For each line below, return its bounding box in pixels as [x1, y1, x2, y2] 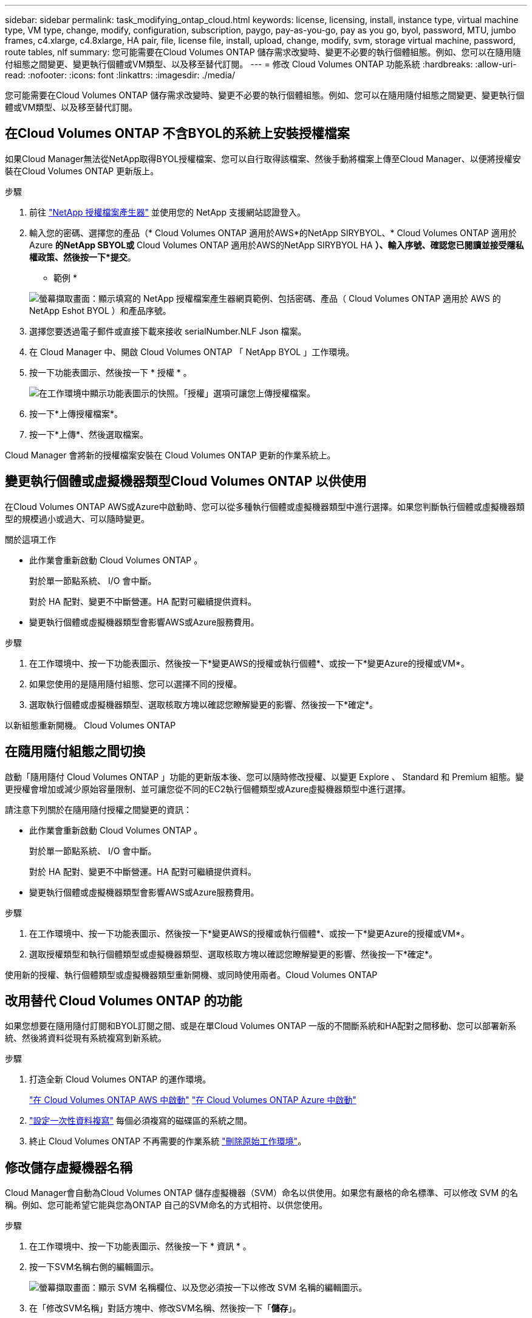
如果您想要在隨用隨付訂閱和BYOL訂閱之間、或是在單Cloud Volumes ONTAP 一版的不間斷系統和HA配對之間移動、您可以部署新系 [5, 1021, 517, 1031]
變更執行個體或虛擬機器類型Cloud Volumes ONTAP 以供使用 [5, 474, 367, 489]
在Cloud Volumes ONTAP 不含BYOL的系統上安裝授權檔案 [5, 126, 350, 141]
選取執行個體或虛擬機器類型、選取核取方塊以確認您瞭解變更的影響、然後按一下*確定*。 [29, 699, 378, 710]
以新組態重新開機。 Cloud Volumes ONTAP [5, 719, 176, 730]
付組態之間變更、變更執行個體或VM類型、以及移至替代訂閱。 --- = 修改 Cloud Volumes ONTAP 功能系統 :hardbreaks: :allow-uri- [5, 59, 517, 69]
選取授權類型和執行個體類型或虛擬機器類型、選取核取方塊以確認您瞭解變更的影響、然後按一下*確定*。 [29, 948, 438, 959]
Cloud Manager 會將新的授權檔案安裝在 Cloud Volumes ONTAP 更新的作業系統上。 [5, 449, 336, 460]
